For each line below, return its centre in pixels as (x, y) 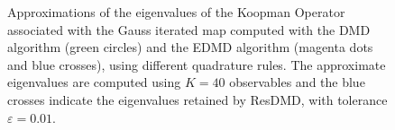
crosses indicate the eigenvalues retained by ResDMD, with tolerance (197, 99)
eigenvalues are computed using (94, 82)
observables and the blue (297, 82)
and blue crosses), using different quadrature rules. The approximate (197, 64)
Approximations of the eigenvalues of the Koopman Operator (176, 12)
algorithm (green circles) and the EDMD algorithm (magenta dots (190, 47)
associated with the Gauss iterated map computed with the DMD (189, 29)
